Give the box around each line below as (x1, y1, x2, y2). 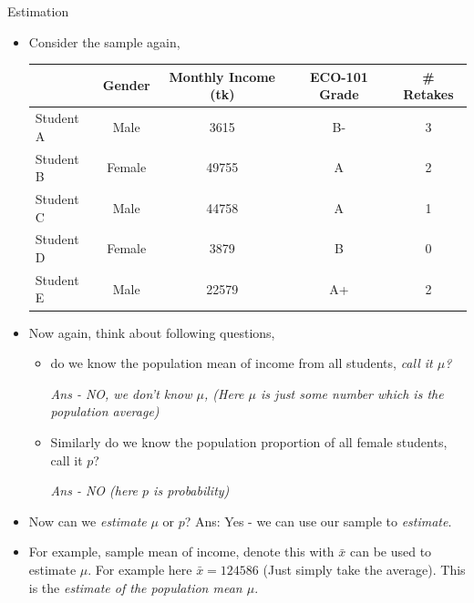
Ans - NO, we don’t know (50, 383, 192, 403)
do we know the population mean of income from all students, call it (50, 353, 433, 373)
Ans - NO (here (50, 481, 139, 500)
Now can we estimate (28, 511, 147, 530)
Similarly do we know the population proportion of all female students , (50, 432, 448, 451)
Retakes (403, 85, 454, 104)
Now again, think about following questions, (28, 322, 275, 342)
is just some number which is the (261, 383, 444, 403)
